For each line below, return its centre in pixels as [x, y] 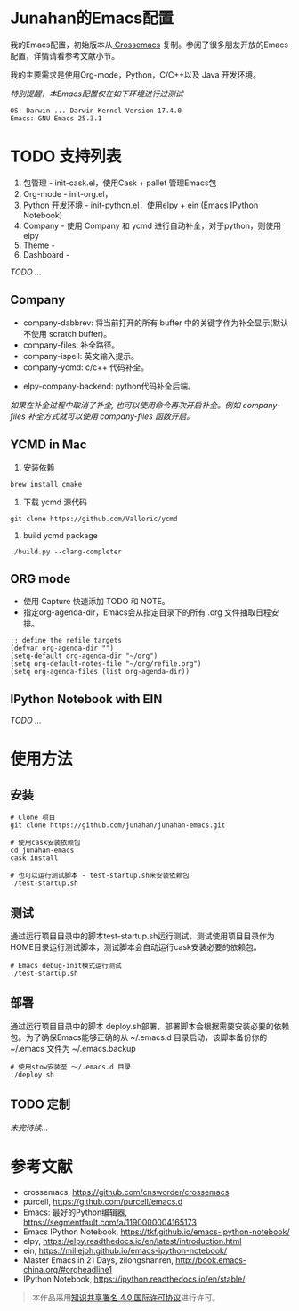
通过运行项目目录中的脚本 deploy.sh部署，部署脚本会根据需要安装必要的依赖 [150, 1026]
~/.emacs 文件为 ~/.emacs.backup [73, 1048]
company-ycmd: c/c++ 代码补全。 [86, 367]
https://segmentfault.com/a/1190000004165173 [109, 1222]
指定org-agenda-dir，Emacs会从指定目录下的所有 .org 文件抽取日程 [147, 612]
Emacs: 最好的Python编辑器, [75, 1212]
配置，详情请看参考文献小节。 [65, 55]
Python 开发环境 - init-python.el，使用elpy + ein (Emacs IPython [141, 205]
